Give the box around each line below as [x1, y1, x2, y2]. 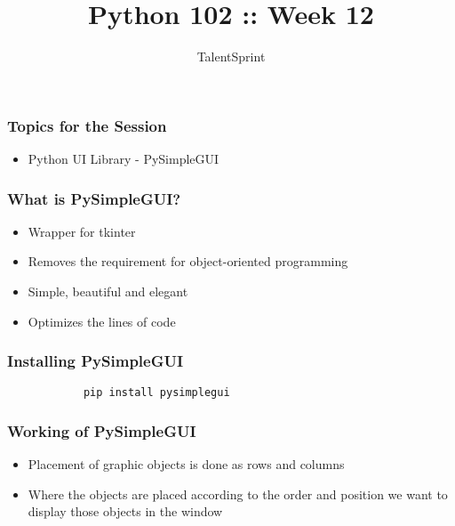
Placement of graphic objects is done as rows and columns [28, 455, 345, 473]
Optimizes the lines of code [28, 312, 176, 330]
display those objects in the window [28, 502, 223, 521]
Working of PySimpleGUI [7, 420, 196, 441]
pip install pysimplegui [83, 386, 230, 400]
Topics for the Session [7, 114, 167, 136]
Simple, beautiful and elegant [28, 282, 188, 301]
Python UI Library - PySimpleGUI [28, 150, 220, 168]
